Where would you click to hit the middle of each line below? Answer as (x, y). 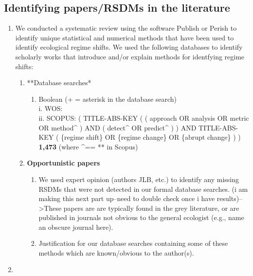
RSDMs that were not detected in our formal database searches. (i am (143, 189)
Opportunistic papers (63, 163)
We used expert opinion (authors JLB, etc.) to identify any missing (139, 179)
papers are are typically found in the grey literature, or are (151, 208)
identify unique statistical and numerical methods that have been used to (125, 37)
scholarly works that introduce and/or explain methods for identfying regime (130, 56)
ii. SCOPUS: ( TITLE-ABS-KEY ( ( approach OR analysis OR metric (144, 118)
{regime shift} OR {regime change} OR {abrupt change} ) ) (151, 137)
